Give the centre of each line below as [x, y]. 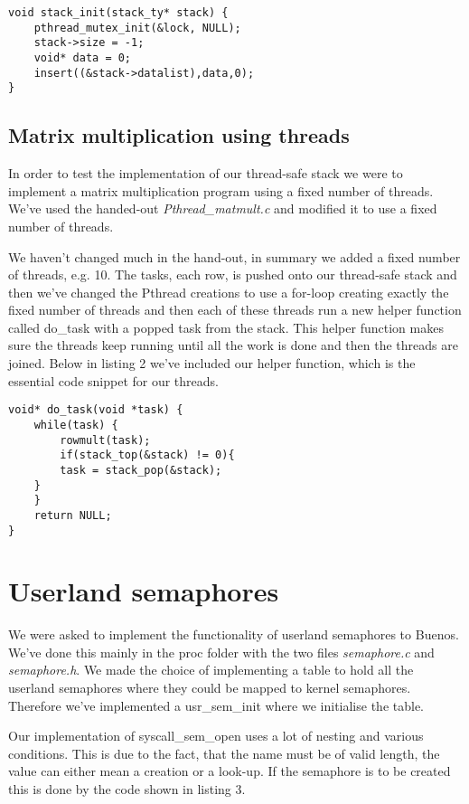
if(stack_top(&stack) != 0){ [147, 455]
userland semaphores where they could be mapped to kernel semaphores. [210, 688]
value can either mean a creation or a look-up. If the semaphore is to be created [230, 771]
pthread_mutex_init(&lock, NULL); [137, 28]
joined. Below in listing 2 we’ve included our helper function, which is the [212, 363]
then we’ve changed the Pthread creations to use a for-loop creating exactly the [229, 292]
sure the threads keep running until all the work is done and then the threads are [233, 345]
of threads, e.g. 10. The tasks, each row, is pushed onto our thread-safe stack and [233, 274]
